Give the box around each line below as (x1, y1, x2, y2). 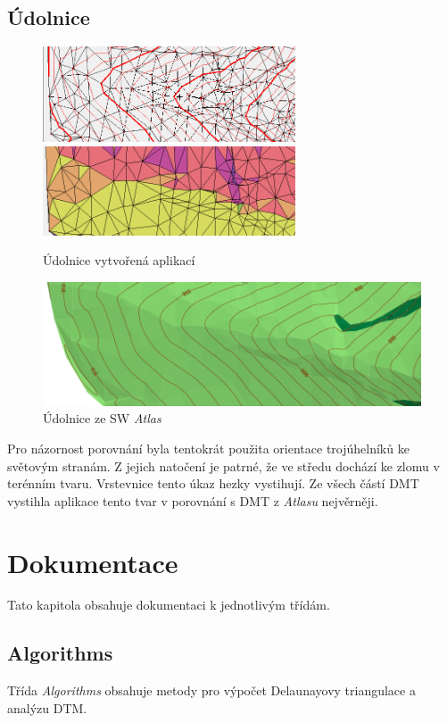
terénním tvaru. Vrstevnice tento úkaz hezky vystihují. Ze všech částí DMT (7, 474, 419, 493)
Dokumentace (7, 544, 178, 580)
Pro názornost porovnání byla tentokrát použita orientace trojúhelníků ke (7, 438, 410, 457)
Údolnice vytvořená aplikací (43, 251, 195, 270)
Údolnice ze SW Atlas (43, 409, 161, 428)
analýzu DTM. (7, 698, 87, 717)
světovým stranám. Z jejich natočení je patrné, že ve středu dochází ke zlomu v (7, 456, 440, 475)
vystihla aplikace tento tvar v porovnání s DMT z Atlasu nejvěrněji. (7, 491, 378, 510)
